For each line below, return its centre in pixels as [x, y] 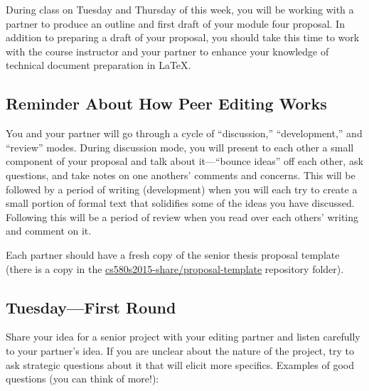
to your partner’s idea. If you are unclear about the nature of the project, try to [180, 350]
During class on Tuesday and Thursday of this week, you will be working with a [180, 9]
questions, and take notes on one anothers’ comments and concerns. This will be [181, 175]
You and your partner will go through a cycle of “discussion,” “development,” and [184, 133]
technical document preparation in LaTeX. [98, 65]
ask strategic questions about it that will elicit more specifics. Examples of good [180, 364]
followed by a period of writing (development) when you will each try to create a [182, 189]
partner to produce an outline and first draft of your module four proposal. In [175, 23]
